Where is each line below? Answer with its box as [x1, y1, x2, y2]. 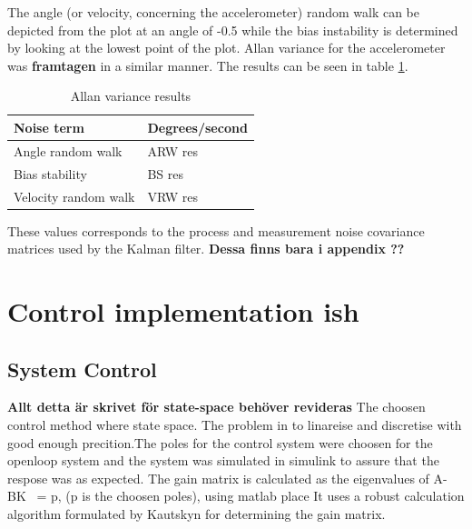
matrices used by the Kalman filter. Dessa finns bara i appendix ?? [7, 239, 405, 258]
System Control [7, 354, 157, 383]
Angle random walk [14, 141, 123, 160]
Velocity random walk [14, 186, 135, 205]
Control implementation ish [7, 292, 359, 329]
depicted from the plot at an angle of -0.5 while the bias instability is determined [7, 20, 458, 39]
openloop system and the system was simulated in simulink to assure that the [7, 451, 439, 470]
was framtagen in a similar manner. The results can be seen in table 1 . [7, 55, 408, 75]
